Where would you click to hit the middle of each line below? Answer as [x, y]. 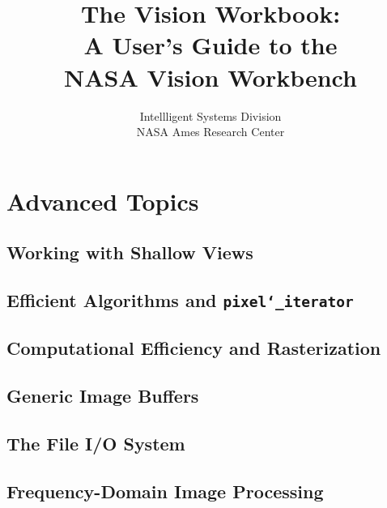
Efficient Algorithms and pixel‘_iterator [180, 300]
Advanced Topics [103, 201]
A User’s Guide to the [211, 45]
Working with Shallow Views [130, 252]
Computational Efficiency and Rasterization [194, 348]
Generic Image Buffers [103, 396]
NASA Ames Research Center [211, 132]
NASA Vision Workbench [211, 77]
